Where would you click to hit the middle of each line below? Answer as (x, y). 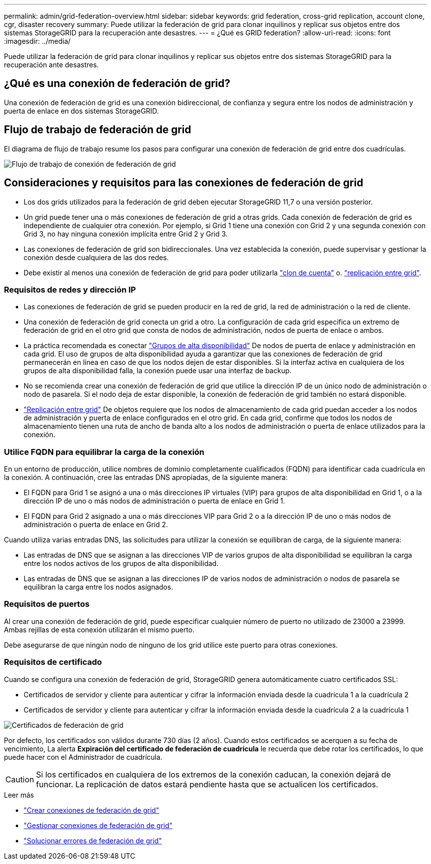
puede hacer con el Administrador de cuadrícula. (83, 757)
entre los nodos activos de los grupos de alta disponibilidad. (121, 564)
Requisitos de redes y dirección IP (70, 289)
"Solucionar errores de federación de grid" (93, 840)
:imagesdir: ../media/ (37, 41)
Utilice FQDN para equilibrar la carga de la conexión (104, 452)
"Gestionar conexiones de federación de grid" (98, 825)
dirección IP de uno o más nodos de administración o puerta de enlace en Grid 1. (154, 501)
